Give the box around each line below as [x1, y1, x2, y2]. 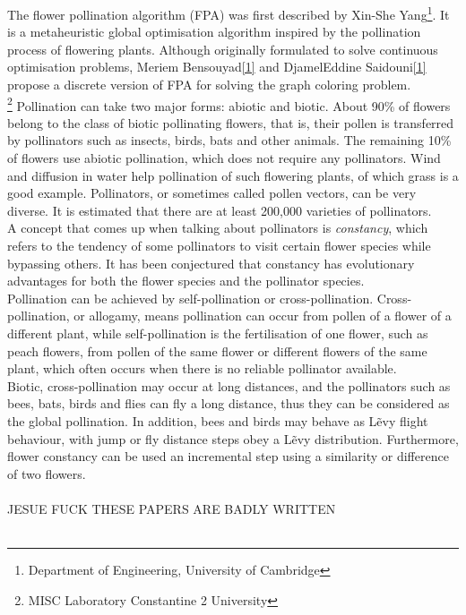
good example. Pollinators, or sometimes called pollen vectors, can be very [7, 184, 417, 202]
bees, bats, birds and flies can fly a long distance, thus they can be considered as [7, 394, 450, 413]
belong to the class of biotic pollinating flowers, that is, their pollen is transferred [7, 113, 454, 132]
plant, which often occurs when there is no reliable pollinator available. [7, 359, 397, 378]
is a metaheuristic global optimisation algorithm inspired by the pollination [7, 22, 421, 41]
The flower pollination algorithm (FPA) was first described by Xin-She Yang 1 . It [7, 3, 450, 23]
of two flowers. [7, 464, 86, 483]
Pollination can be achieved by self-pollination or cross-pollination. [7, 288, 374, 307]
